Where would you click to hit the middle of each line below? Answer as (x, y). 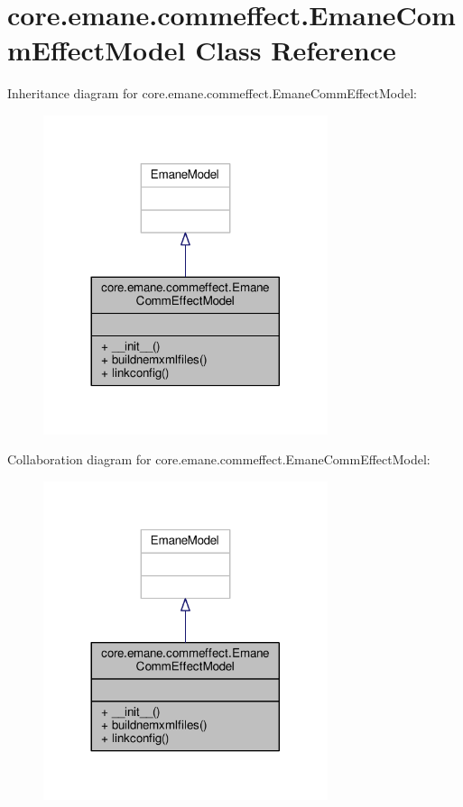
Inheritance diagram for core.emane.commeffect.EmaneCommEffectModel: (212, 93)
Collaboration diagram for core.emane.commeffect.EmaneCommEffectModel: (219, 459)
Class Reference (296, 50)
